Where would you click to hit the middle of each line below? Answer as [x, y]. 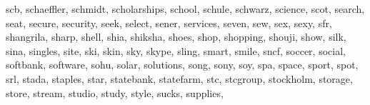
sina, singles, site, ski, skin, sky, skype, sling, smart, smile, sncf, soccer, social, [176, 50]
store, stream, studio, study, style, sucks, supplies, [115, 92]
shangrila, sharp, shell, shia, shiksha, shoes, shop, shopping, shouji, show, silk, [176, 37]
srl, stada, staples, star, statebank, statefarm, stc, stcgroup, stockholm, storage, [179, 78]
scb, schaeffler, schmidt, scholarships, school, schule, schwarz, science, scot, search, [185, 9]
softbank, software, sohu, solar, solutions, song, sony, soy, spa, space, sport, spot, [182, 65]
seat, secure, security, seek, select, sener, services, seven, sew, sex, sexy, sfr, [169, 22]
